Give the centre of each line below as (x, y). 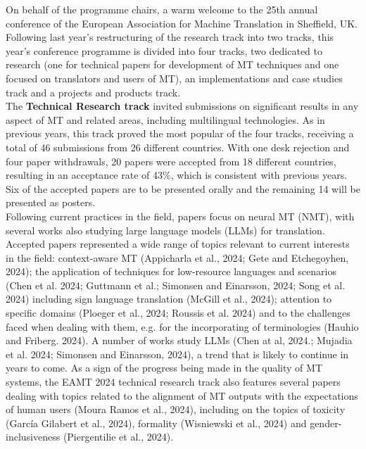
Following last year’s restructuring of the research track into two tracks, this (170, 37)
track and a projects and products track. (93, 92)
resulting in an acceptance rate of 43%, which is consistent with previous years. (177, 175)
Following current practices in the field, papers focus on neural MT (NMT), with (180, 216)
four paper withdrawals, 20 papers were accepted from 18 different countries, (171, 161)
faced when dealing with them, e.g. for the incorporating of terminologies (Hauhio (182, 326)
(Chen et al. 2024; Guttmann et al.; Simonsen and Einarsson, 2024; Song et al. (176, 285)
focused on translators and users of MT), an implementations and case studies (174, 78)
